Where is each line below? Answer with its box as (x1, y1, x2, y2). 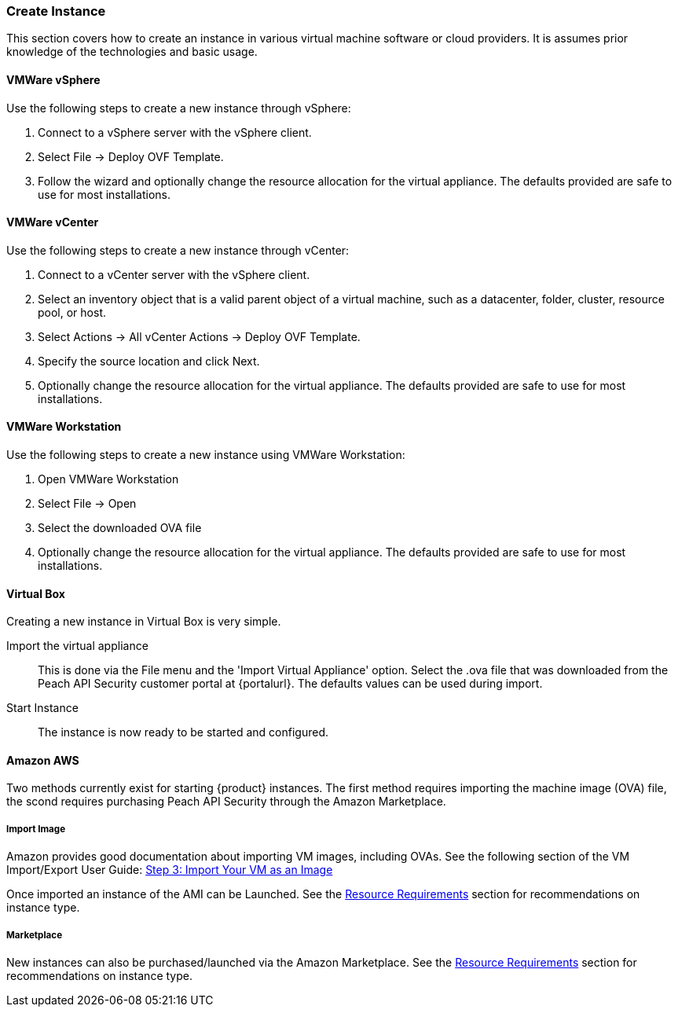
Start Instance (6, 701, 79, 715)
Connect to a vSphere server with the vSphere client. (38, 125, 312, 139)
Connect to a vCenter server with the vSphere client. (38, 267, 310, 281)
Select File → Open (38, 497, 137, 511)
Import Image (6, 823, 66, 835)
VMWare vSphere (6, 72, 101, 86)
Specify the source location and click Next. (38, 354, 260, 368)
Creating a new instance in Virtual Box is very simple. (6, 615, 281, 629)
